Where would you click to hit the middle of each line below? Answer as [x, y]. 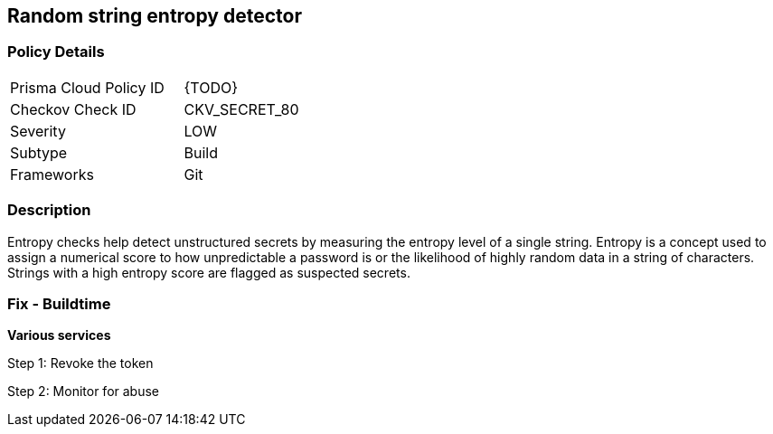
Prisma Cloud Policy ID [87, 87]
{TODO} [211, 87]
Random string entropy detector [155, 16]
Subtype [39, 152]
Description [49, 210]
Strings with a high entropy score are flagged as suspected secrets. [209, 272]
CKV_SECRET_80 [241, 109]
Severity [38, 131]
